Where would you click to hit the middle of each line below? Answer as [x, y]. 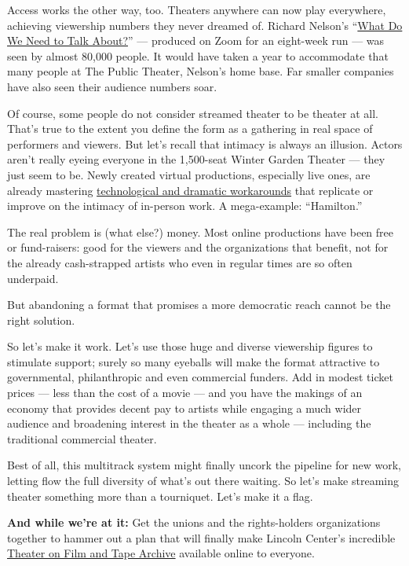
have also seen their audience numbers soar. [112, 86]
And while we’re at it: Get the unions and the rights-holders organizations [194, 522]
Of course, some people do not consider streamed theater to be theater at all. [193, 113]
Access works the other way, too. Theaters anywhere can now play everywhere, [197, 9]
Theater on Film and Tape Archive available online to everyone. [161, 553]
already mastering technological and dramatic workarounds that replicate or [190, 190]
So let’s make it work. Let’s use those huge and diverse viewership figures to [190, 346]
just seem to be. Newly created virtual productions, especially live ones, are [189, 174]
